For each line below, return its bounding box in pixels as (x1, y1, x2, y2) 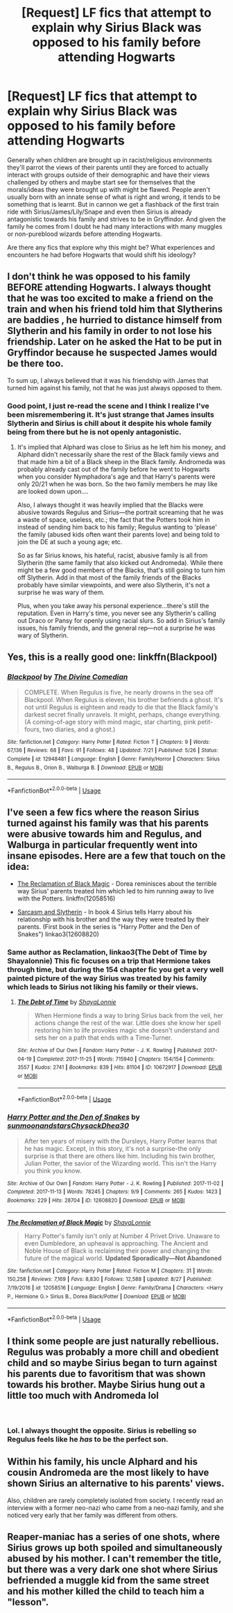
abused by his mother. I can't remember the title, (7, 1552, 222, 1564)
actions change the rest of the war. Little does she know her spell (34, 1019, 221, 1027)
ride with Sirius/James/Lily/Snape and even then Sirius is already (7, 207, 192, 216)
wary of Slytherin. (17, 631, 69, 639)
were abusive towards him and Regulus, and (7, 828, 202, 840)
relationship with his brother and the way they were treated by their (17, 915, 209, 923)
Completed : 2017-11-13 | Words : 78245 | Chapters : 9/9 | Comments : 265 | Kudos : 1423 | (7, 1189, 222, 1195)
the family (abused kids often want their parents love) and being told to (17, 530, 221, 539)
